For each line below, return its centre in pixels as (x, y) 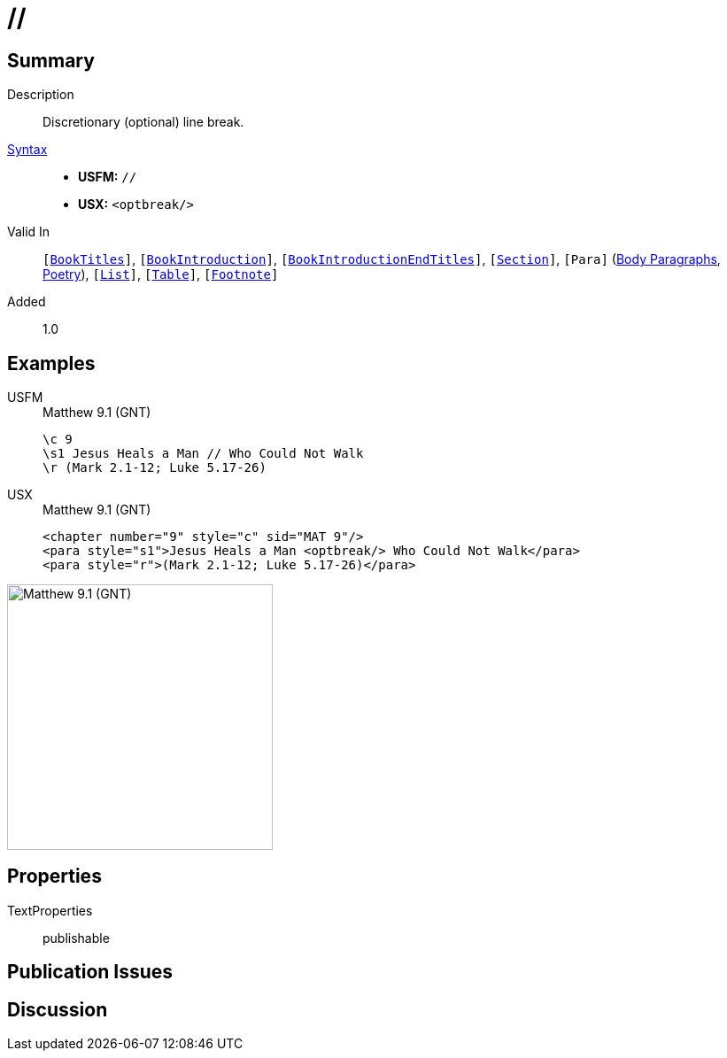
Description (41, 95)
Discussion (58, 1009)
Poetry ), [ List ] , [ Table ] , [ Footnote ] (161, 274)
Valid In (29, 232)
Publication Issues (90, 972)
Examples (51, 363)
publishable (76, 938)
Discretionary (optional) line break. (143, 122)
